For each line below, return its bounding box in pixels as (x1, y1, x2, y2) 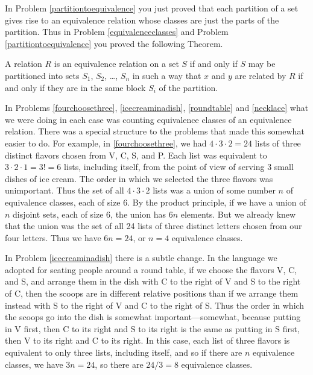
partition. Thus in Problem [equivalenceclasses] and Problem (5, 25, 229, 38)
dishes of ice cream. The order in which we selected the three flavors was (5, 172, 273, 184)
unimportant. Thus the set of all (5, 184, 124, 197)
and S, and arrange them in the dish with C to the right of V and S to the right (5, 275, 301, 288)
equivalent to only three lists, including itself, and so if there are (5, 346, 242, 359)
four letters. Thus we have (5, 231, 101, 244)
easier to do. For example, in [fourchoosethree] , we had (5, 136, 207, 149)
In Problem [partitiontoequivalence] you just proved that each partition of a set (5, 2, 299, 14)
